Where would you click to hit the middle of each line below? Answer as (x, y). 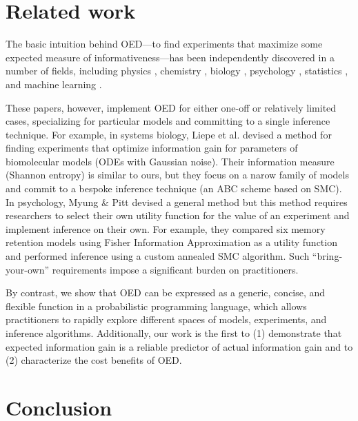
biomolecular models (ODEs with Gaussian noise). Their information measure (170, 161)
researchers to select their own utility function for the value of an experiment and (178, 215)
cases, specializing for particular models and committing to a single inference (168, 121)
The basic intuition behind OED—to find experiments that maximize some (164, 44)
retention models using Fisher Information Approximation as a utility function (171, 242)
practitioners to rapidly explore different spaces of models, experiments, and (166, 319)
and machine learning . (54, 84)
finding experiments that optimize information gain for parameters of (152, 148)
